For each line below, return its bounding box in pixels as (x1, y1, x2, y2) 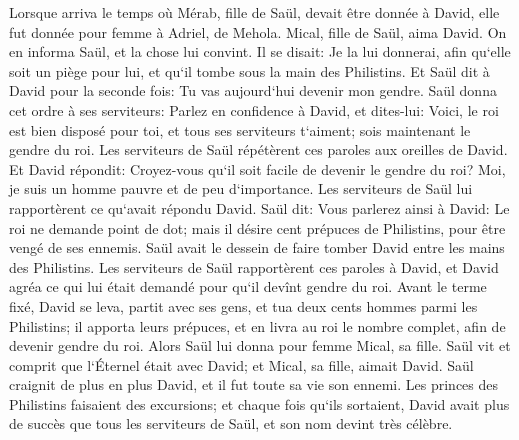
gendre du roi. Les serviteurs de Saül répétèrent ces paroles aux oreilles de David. (9, 139, 508, 160)
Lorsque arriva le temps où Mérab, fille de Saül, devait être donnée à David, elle (9, 2, 500, 22)
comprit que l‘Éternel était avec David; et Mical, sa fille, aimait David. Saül (9, 354, 474, 375)
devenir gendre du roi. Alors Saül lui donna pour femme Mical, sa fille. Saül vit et (9, 335, 511, 356)
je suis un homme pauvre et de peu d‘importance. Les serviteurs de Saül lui (9, 178, 473, 199)
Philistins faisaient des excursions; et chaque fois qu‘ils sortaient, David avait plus (9, 393, 510, 414)
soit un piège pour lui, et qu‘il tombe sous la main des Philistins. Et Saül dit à (9, 60, 490, 81)
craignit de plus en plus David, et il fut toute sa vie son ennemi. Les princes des (9, 374, 499, 395)
